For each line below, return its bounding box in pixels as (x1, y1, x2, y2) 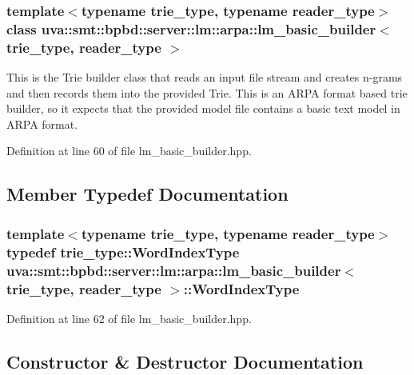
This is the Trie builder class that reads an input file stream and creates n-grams (6, 69, 403, 86)
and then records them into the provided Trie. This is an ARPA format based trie (6, 84, 408, 101)
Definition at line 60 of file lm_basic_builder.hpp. (6, 142, 252, 159)
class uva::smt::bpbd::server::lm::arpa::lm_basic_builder (6, 18, 376, 38)
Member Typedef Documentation (6, 182, 289, 206)
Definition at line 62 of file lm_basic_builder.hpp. (6, 309, 252, 326)
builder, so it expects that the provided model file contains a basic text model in (6, 100, 400, 117)
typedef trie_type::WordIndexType (6, 241, 240, 261)
